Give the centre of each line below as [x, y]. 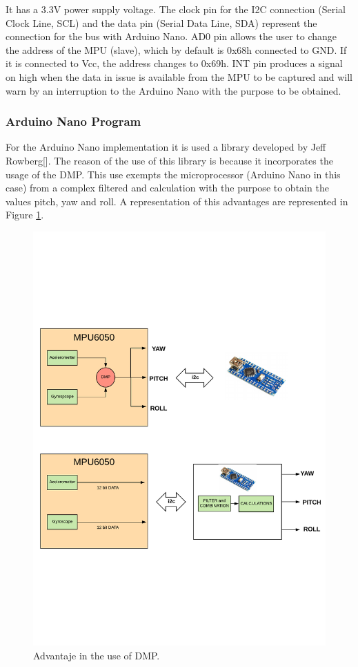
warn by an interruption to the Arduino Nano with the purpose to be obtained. [173, 90]
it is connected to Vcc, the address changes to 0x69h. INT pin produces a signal [174, 63]
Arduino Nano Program [73, 121]
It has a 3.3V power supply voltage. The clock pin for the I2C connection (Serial [176, 9]
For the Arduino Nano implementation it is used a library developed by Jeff [166, 147]
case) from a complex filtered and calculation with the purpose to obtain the [167, 188]
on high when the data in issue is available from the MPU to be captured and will [179, 76]
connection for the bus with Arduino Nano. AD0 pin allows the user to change [171, 36]
